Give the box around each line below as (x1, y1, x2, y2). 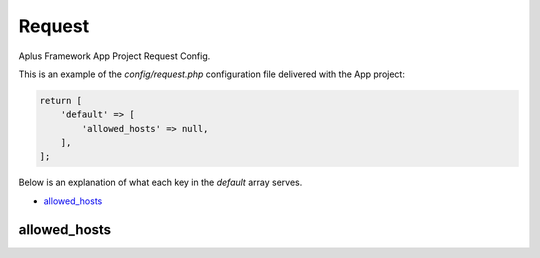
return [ (39, 95, 83, 106)
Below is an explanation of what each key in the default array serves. (18, 176, 303, 189)
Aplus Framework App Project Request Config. (18, 50, 211, 62)
